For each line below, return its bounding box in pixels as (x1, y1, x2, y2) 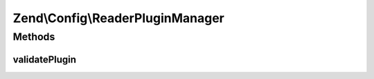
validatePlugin (12, 53, 76, 65)
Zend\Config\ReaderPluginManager (12, 10, 224, 26)
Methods (12, 30, 55, 43)
